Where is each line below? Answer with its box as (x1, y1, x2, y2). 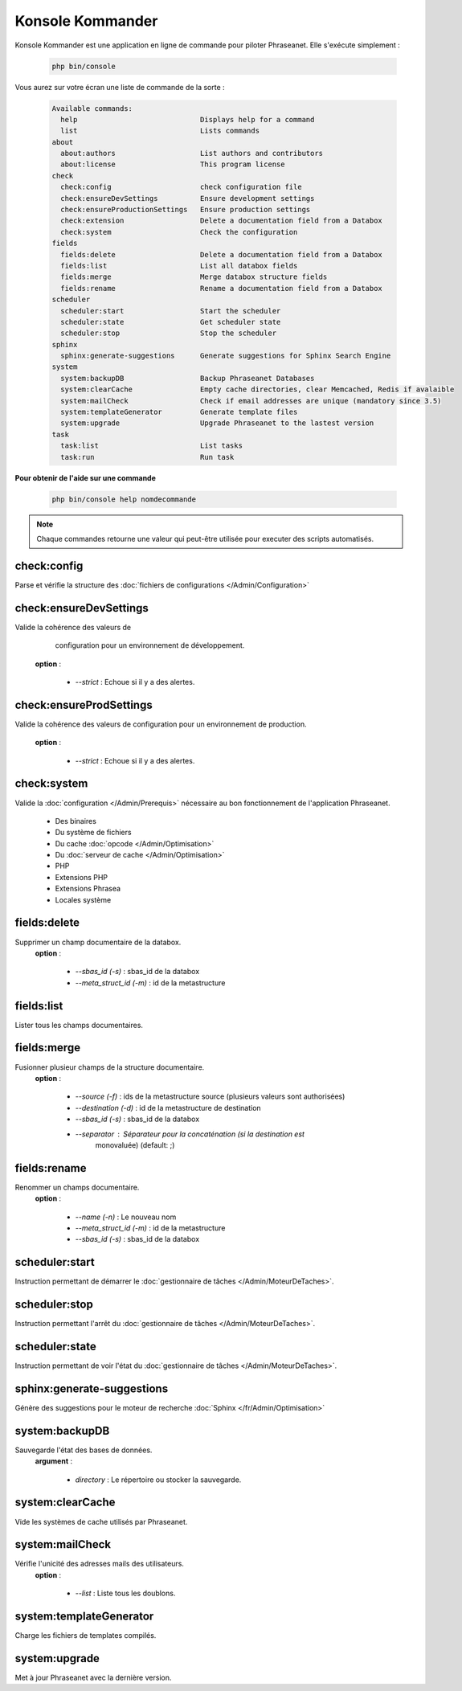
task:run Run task (60, 452, 235, 461)
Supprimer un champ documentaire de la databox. (14, 937, 182, 947)
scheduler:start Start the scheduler (60, 306, 281, 315)
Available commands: (51, 104, 133, 113)
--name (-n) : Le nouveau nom (75, 1212, 177, 1222)
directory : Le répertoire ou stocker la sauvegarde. (75, 1475, 242, 1484)
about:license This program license (60, 160, 285, 169)
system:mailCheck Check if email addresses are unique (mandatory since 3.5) (60, 396, 442, 405)
